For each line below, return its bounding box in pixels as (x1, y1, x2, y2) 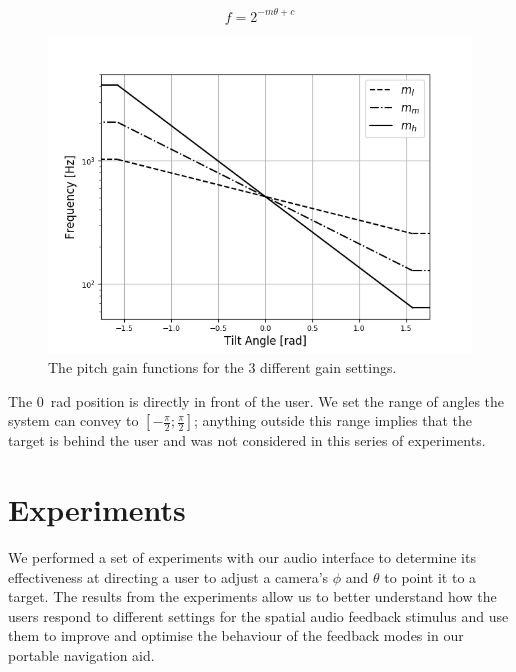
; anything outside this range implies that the (194, 410, 473, 431)
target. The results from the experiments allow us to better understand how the (8, 586, 497, 607)
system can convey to (8, 410, 139, 431)
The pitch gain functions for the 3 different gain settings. (48, 357, 397, 378)
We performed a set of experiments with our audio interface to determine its (8, 547, 476, 567)
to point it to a (384, 566, 477, 587)
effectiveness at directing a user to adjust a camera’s (8, 566, 329, 587)
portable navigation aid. (8, 644, 155, 665)
